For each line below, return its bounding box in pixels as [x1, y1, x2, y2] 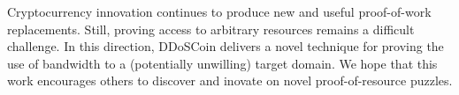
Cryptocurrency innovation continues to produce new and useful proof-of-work [7, 3, 432, 20]
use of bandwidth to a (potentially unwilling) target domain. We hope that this [7, 54, 438, 72]
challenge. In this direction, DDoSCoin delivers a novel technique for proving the [7, 37, 444, 55]
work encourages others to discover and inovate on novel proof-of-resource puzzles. [7, 71, 453, 90]
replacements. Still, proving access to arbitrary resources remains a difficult [7, 19, 415, 38]
